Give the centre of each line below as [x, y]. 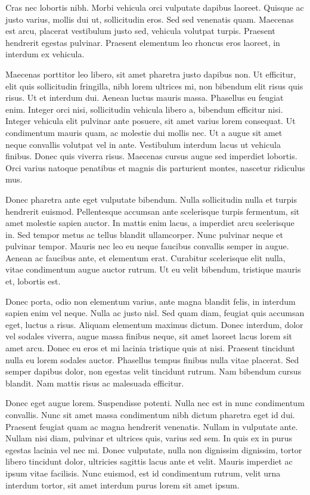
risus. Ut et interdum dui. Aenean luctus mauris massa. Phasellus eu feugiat [145, 98]
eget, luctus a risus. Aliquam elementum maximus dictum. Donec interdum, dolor [154, 324]
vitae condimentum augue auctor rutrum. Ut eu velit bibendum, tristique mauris [153, 269]
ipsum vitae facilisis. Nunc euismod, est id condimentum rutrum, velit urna [143, 473]
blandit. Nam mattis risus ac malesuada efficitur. [95, 383]
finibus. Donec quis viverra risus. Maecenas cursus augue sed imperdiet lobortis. [151, 156]
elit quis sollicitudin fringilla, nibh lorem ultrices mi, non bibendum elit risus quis [154, 86]
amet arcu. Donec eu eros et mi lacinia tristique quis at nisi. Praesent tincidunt [150, 348]
